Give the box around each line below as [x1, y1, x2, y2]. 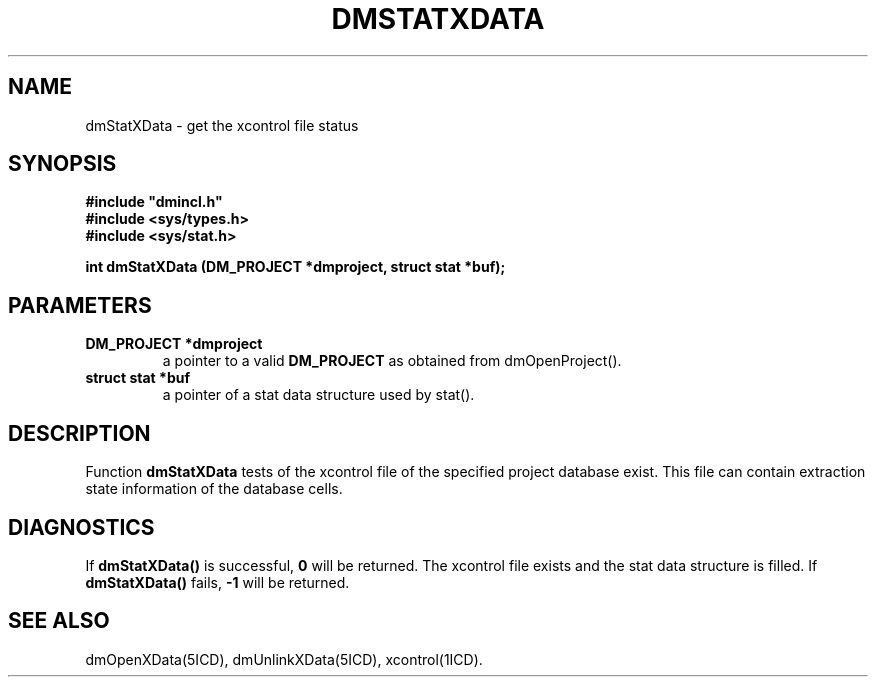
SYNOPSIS [8, 151, 117, 177]
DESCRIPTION [8, 420, 151, 446]
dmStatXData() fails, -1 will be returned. [85, 573, 350, 591]
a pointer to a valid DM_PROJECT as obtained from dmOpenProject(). [162, 352, 622, 370]
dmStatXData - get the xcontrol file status [85, 116, 359, 134]
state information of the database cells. [85, 480, 343, 498]
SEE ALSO [8, 608, 110, 634]
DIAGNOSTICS [8, 514, 155, 540]
